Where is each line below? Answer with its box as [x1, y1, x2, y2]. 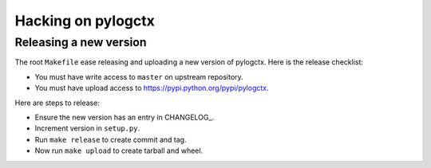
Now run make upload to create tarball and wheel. [34, 146, 204, 155]
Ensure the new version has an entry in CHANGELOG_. [34, 112, 215, 122]
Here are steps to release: [14, 98, 100, 107]
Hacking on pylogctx [14, 12, 155, 29]
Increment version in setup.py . [34, 123, 140, 133]
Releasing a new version [14, 35, 147, 49]
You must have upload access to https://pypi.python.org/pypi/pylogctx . [34, 84, 269, 93]
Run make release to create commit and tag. [34, 135, 187, 144]
